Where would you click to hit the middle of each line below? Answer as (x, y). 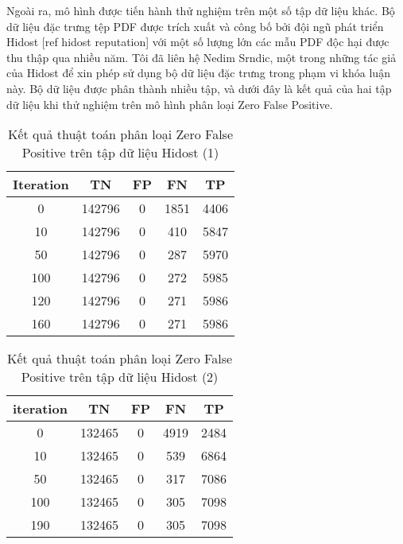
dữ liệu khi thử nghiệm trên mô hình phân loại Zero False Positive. (170, 104)
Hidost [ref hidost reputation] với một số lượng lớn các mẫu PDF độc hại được (198, 42)
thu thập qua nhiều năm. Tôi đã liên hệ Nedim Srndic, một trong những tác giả (201, 57)
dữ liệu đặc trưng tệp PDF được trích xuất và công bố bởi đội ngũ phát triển (195, 26)
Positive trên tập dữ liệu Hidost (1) (120, 153)
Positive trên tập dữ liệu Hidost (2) (120, 377)
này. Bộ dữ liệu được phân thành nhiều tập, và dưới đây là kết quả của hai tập (199, 88)
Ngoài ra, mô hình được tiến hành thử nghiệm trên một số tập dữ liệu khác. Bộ (201, 10)
